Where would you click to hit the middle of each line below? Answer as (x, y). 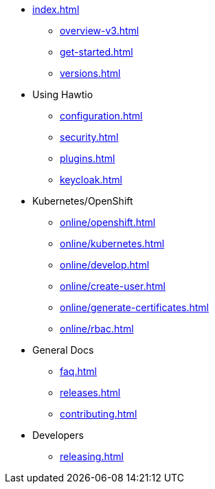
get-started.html (97, 52)
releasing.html (92, 456)
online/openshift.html (108, 222)
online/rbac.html (97, 329)
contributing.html (99, 414)
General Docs (63, 350)
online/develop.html (105, 265)
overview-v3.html (100, 31)
